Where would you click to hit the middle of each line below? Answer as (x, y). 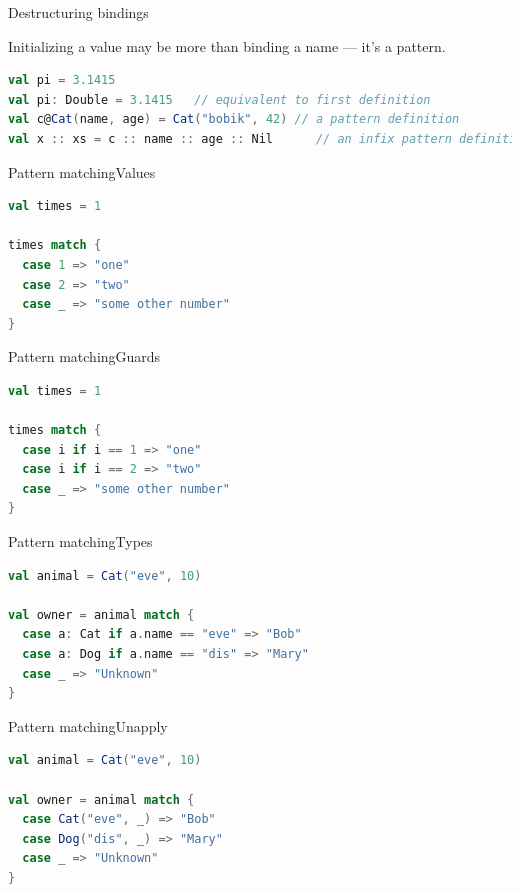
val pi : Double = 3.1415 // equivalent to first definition (219, 99)
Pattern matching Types (80, 541)
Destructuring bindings (78, 12)
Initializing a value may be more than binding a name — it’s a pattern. (227, 45)
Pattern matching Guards (84, 356)
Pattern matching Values (82, 171)
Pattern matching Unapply (88, 725)
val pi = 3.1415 (62, 80)
